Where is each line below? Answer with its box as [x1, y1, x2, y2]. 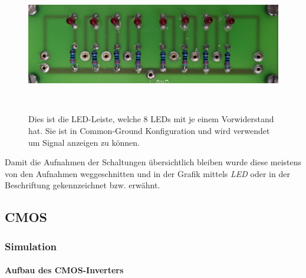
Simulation [5, 238, 57, 253]
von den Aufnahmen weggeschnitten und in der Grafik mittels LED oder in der [5, 167, 290, 179]
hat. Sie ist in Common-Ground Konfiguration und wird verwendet [28, 124, 270, 136]
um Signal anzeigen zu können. [28, 136, 140, 148]
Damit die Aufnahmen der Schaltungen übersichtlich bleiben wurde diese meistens [5, 156, 302, 168]
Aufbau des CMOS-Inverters [5, 264, 124, 276]
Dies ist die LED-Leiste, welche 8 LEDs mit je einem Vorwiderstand [28, 113, 274, 125]
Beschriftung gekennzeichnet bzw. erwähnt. [5, 179, 160, 191]
